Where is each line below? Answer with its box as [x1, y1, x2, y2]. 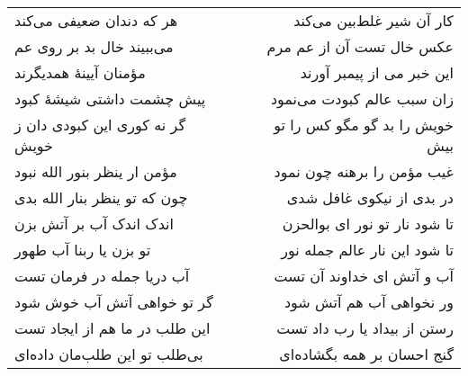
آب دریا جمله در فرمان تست [14, 265, 190, 286]
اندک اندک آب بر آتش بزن [14, 213, 174, 234]
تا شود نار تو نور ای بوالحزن [282, 213, 454, 234]
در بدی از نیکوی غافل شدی [286, 187, 454, 208]
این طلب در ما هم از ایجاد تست [14, 318, 211, 338]
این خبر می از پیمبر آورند [300, 62, 454, 83]
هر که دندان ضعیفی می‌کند [14, 10, 178, 31]
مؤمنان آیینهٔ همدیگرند [14, 62, 146, 83]
